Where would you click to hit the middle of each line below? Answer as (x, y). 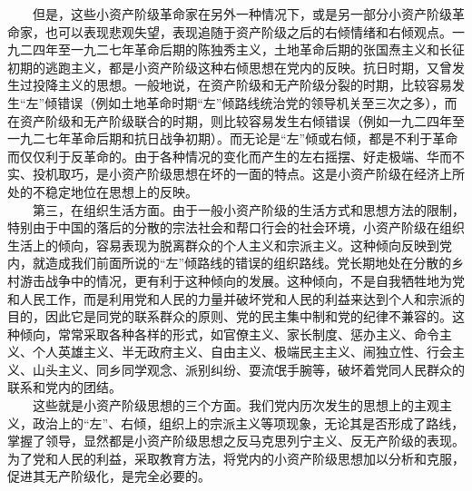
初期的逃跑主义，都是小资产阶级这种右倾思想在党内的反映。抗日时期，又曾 (230, 67)
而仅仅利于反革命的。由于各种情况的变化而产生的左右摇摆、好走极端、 (217, 156)
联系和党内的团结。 (64, 387)
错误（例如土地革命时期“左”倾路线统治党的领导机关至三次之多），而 (257, 102)
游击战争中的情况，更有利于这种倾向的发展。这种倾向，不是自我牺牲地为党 (242, 280)
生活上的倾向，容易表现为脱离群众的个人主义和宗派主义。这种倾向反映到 (223, 245)
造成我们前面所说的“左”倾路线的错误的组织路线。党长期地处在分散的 (248, 263)
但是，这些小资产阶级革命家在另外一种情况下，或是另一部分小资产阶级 (242, 14)
